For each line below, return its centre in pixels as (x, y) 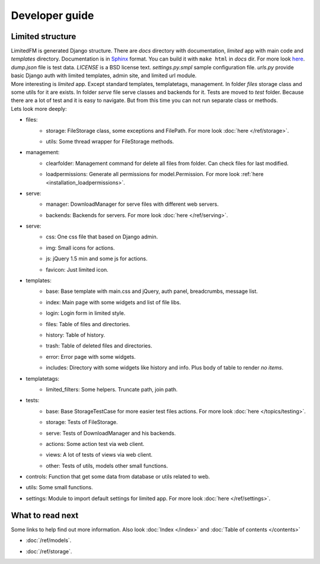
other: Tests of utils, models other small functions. (107, 466)
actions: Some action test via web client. (95, 444)
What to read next (45, 515)
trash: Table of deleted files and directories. (99, 346)
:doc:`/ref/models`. (49, 540)
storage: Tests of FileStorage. (82, 422)
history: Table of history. (76, 335)
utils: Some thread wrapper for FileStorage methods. (110, 141)
